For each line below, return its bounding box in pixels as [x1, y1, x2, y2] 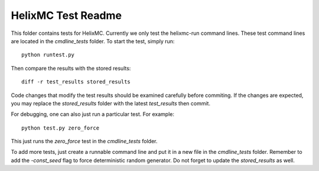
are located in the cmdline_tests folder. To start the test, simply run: [11, 37, 175, 44]
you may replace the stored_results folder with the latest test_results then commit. [11, 99, 211, 107]
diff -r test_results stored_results [21, 79, 131, 85]
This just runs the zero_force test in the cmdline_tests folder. [11, 138, 158, 145]
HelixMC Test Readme [11, 9, 122, 22]
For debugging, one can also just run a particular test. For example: [11, 111, 174, 118]
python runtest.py [21, 51, 75, 59]
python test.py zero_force [21, 124, 100, 131]
